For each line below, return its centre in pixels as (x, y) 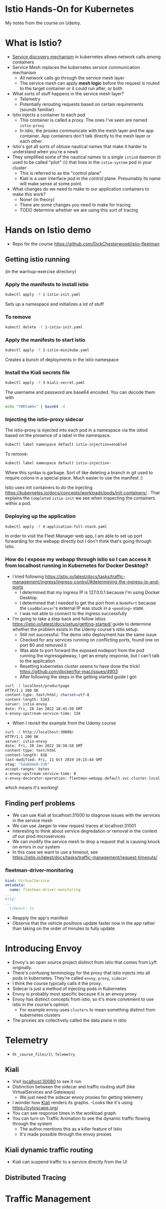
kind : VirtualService (27, 881)
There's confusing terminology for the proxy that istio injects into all (81, 973)
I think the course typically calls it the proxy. (57, 983)
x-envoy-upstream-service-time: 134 (43, 713)
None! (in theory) (37, 199)
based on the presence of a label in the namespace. (58, 435)
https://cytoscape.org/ (35, 1108)
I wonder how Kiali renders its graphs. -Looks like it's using (72, 1103)
